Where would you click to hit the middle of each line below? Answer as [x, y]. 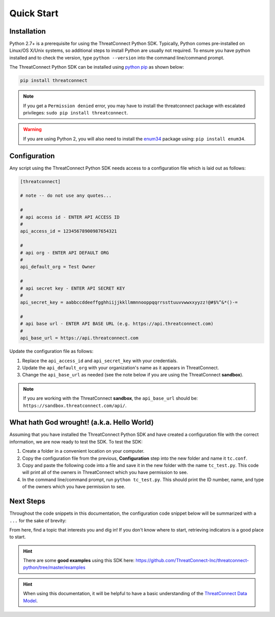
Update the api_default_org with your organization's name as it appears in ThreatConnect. [120, 368]
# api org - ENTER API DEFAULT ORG [64, 253]
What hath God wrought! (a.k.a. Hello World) [81, 422]
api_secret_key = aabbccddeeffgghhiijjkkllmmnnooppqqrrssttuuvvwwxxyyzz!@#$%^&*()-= [129, 302]
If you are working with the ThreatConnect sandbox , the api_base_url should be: [111, 398]
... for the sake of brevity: [38, 520]
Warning [32, 129]
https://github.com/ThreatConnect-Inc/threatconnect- [192, 561]
